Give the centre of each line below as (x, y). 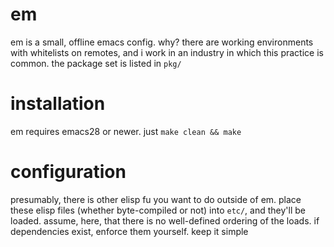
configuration (68, 172)
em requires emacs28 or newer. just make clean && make (126, 131)
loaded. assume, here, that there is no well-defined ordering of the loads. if (165, 220)
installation (58, 104)
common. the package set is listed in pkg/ (96, 63)
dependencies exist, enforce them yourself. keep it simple (129, 231)
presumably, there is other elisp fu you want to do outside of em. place (156, 199)
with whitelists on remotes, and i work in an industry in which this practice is (167, 52)
